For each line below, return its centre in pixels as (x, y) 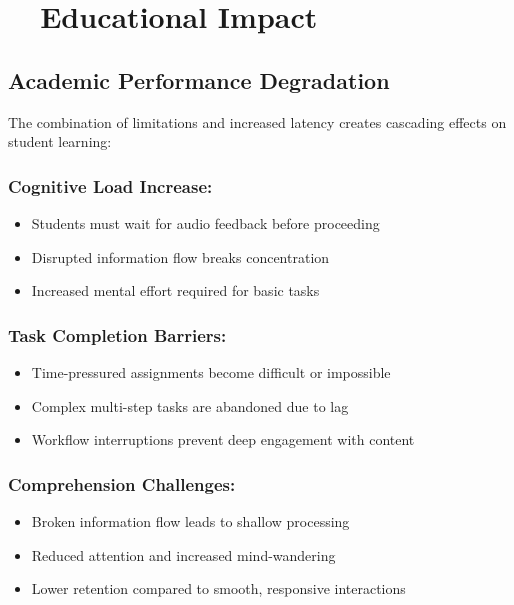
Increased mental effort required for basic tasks (175, 290)
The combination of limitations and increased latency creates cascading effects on (257, 121)
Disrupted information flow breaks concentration (180, 256)
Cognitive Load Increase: (110, 185)
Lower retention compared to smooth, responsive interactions (218, 588)
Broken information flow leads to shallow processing (190, 520)
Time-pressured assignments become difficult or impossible (211, 371)
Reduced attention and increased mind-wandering (183, 554)
